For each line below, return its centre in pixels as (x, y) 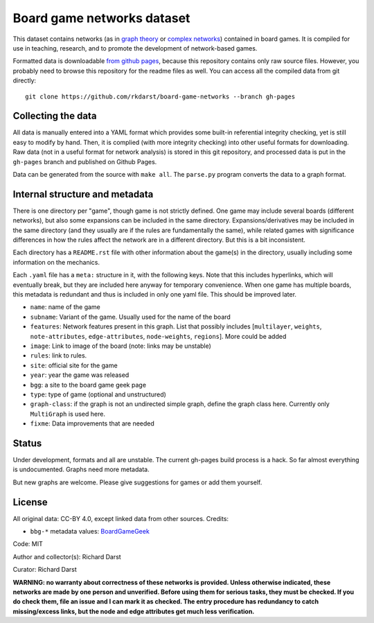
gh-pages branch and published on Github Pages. (85, 161)
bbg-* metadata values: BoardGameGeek (90, 532)
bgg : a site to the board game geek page (88, 385)
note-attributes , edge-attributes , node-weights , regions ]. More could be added (158, 336)
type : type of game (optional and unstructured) (98, 394)
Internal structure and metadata (83, 194)
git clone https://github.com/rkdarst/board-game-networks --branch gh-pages (160, 96)
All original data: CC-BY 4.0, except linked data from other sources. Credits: (121, 518)
